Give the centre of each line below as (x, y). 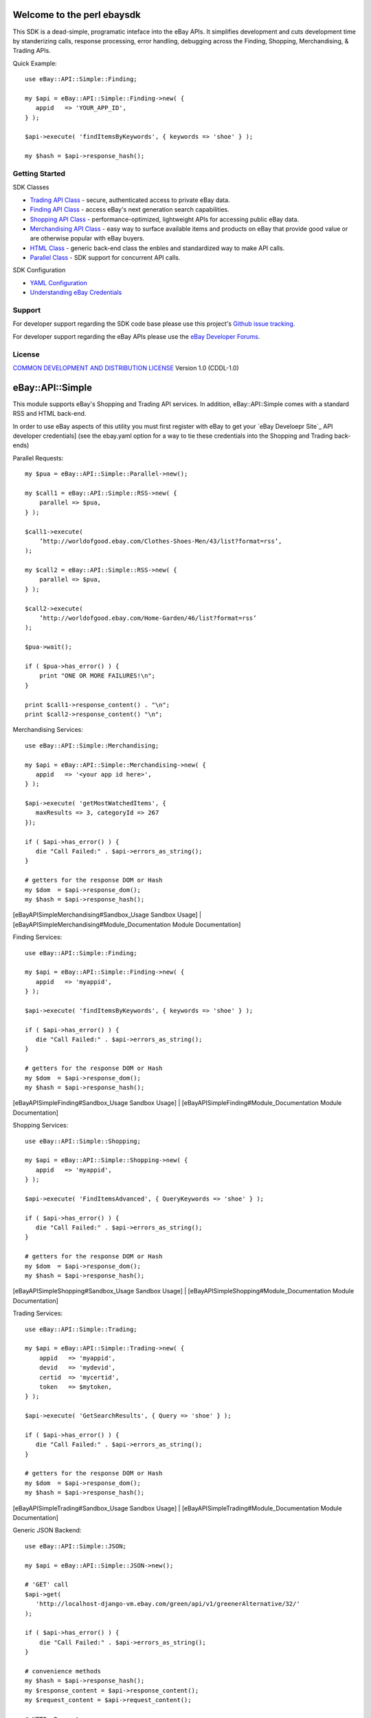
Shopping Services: (41, 1125)
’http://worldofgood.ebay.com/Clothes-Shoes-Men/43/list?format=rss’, (160, 541)
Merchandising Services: (48, 730)
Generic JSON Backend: (47, 1530)
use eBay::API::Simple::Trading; (81, 1329)
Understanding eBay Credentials (76, 293)
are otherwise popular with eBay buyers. (87, 238)
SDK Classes (31, 187)
